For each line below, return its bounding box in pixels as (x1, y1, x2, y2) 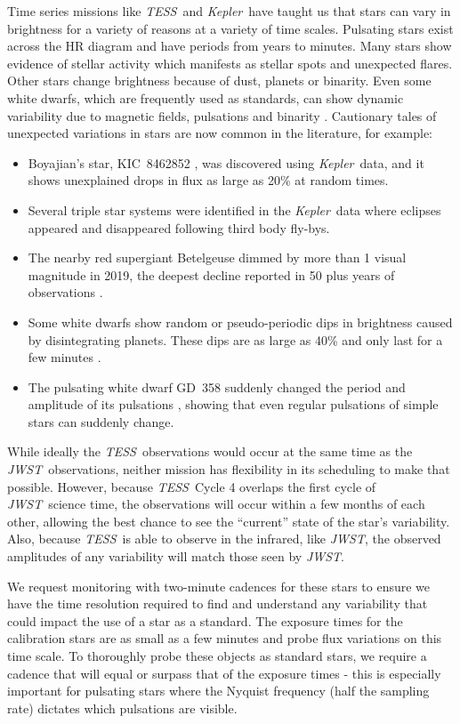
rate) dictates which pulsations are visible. (7, 698, 238, 717)
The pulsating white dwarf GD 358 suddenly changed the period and (28, 377, 406, 396)
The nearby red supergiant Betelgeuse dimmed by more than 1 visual (28, 248, 407, 267)
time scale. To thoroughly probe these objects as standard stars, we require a (7, 647, 427, 664)
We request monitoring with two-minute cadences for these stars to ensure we (7, 576, 431, 595)
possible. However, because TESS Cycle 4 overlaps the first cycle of (7, 477, 376, 495)
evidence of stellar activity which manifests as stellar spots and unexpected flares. (7, 53, 453, 72)
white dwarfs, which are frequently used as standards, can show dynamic (7, 88, 404, 107)
